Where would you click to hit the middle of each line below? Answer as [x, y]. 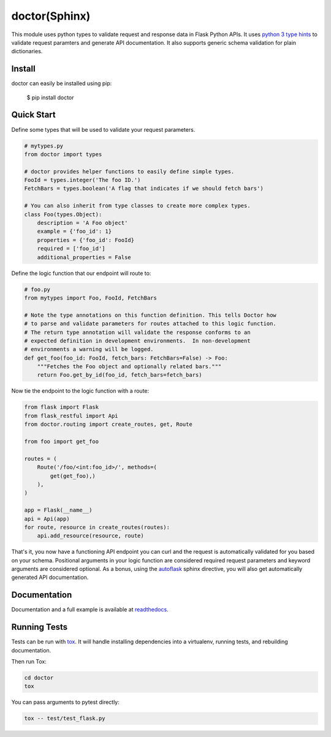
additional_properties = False [84, 257]
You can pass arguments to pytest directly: [65, 702]
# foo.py [37, 289]
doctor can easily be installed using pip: [62, 83]
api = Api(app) [47, 519]
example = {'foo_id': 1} [74, 232]
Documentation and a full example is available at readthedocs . [90, 610]
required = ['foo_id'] [71, 249]
